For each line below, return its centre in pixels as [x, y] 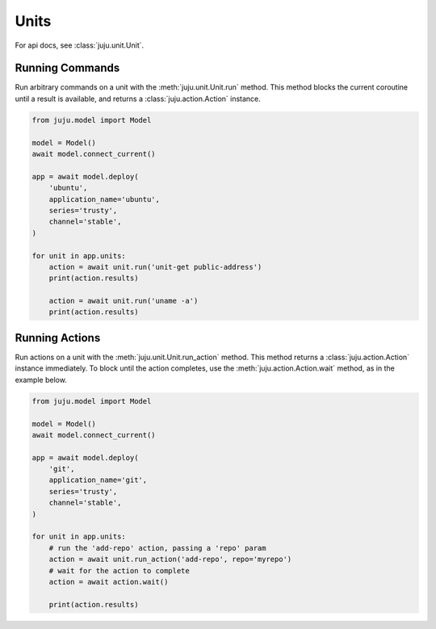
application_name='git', [98, 480]
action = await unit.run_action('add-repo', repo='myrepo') [170, 560]
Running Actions [58, 338]
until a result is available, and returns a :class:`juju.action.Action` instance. [138, 99]
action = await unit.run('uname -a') [124, 301]
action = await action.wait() [109, 582]
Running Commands [67, 68]
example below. [41, 379]
